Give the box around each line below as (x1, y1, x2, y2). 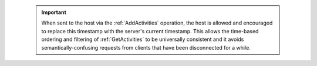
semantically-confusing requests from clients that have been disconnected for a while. (41, 44, 251, 51)
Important (41, 9, 67, 16)
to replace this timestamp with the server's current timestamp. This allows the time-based (41, 27, 259, 34)
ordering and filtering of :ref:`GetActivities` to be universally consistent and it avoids (41, 36, 244, 43)
